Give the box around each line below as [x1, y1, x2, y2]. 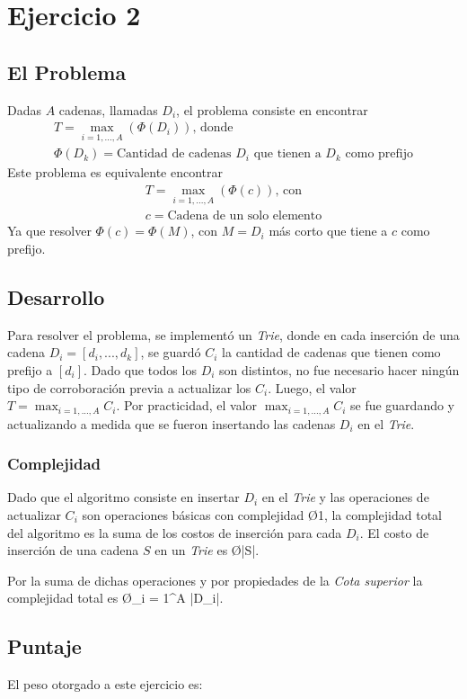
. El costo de [359, 523, 429, 542]
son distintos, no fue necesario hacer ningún [219, 360, 460, 379]
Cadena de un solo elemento [167, 210, 322, 223]
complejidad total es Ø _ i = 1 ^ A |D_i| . [7, 588, 224, 607]
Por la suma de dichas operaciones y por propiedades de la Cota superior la [7, 570, 423, 589]
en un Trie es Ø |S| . [154, 541, 260, 560]
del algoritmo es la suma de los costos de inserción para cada [7, 523, 342, 542]
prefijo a [7, 360, 53, 379]
